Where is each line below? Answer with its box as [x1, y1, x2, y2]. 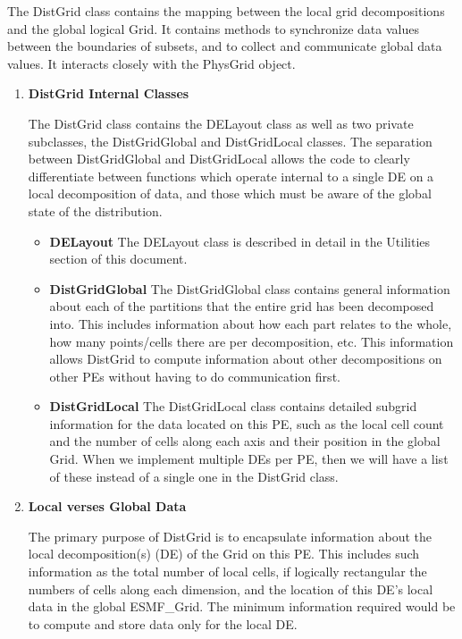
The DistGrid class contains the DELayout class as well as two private [28, 114, 414, 132]
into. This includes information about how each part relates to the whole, [49, 314, 452, 332]
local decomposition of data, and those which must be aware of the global [28, 184, 432, 203]
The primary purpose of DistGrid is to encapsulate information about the [28, 526, 432, 545]
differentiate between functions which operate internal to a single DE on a [28, 166, 434, 185]
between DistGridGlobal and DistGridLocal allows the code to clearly [28, 149, 410, 168]
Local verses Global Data [28, 497, 187, 516]
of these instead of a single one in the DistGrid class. [49, 467, 339, 485]
